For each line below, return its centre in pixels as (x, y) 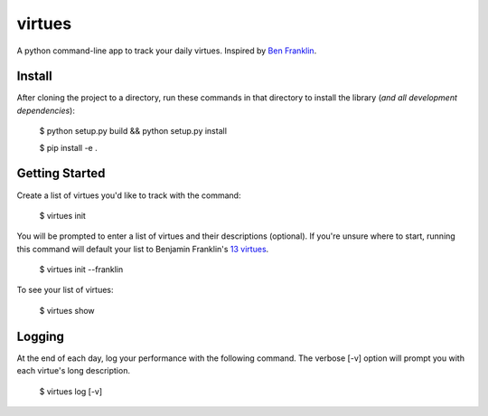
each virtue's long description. (74, 371)
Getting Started (61, 173)
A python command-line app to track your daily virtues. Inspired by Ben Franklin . (167, 51)
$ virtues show (67, 310)
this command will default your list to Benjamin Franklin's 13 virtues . (143, 249)
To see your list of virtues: (65, 290)
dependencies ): (46, 110)
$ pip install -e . (69, 147)
